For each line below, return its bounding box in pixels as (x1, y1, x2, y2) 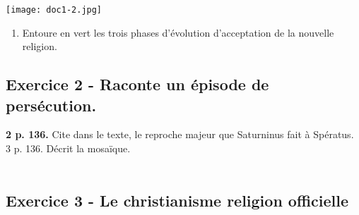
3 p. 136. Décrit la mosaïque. (6, 141, 131, 156)
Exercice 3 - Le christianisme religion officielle (6, 189, 349, 211)
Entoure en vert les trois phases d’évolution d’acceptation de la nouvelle (22, 25, 334, 39)
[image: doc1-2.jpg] (6, 5, 102, 15)
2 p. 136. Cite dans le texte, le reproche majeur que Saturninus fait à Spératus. (6, 127, 354, 142)
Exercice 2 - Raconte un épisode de (6, 73, 269, 95)
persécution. (6, 94, 97, 116)
